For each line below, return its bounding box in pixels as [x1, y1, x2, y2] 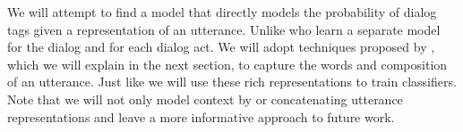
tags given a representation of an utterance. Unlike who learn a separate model [7, 20, 441, 38]
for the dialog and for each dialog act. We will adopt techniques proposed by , [7, 37, 435, 56]
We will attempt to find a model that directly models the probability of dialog [7, 3, 437, 21]
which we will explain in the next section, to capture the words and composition [7, 54, 448, 73]
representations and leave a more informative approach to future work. [7, 107, 395, 126]
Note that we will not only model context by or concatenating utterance [7, 89, 403, 108]
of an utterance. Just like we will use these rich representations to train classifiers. [7, 72, 457, 91]
